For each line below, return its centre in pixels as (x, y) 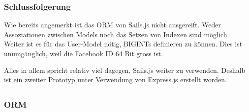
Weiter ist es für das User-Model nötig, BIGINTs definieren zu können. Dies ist (123, 44)
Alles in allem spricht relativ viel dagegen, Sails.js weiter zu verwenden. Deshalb (125, 70)
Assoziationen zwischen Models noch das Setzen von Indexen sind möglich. (117, 34)
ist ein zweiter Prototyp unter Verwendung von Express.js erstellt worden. (115, 79)
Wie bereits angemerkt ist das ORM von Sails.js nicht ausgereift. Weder (113, 25)
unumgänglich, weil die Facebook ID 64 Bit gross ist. (84, 53)
